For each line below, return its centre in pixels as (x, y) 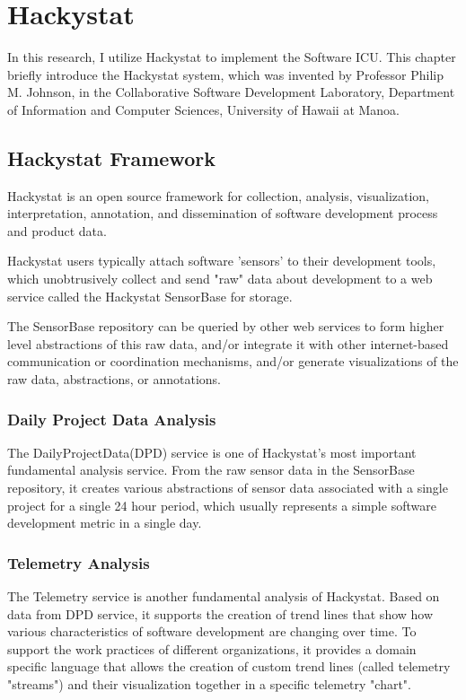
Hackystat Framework (111, 157)
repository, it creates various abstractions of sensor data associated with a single (228, 488)
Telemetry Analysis (79, 562)
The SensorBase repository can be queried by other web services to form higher (226, 326)
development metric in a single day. (105, 523)
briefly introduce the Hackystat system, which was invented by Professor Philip (225, 74)
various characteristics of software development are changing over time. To (212, 631)
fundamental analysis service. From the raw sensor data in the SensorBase (211, 470)
